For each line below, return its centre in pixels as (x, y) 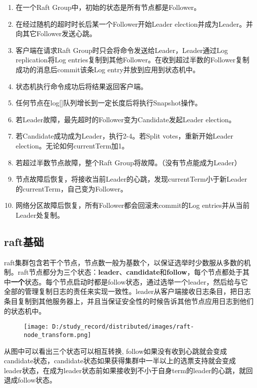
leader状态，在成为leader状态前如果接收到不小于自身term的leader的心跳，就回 (128, 370)
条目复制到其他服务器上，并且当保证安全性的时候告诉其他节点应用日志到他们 (129, 301)
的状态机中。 (25, 311)
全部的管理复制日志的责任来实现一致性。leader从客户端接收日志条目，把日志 (128, 291)
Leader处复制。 (40, 215)
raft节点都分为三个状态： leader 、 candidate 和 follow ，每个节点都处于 (130, 272)
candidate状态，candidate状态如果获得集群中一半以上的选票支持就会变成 (120, 361)
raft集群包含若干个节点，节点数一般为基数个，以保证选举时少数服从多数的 (124, 262)
